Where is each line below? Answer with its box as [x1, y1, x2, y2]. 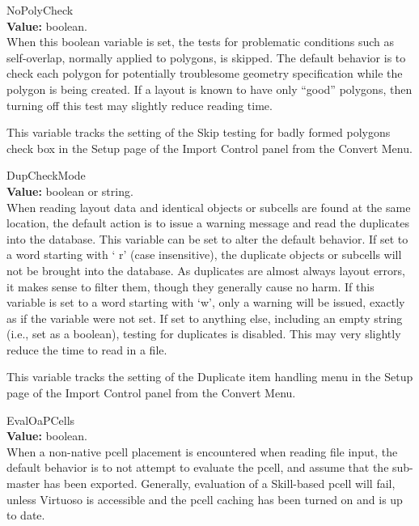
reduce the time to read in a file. [6, 341, 167, 358]
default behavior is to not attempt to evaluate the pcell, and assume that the [6, 459, 389, 476]
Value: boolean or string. [6, 182, 133, 199]
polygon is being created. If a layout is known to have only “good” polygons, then [6, 80, 413, 97]
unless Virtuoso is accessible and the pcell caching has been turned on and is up [6, 490, 403, 507]
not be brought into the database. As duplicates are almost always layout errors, [6, 261, 405, 278]
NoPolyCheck [6, 2, 74, 18]
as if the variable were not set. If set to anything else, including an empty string [6, 309, 403, 326]
